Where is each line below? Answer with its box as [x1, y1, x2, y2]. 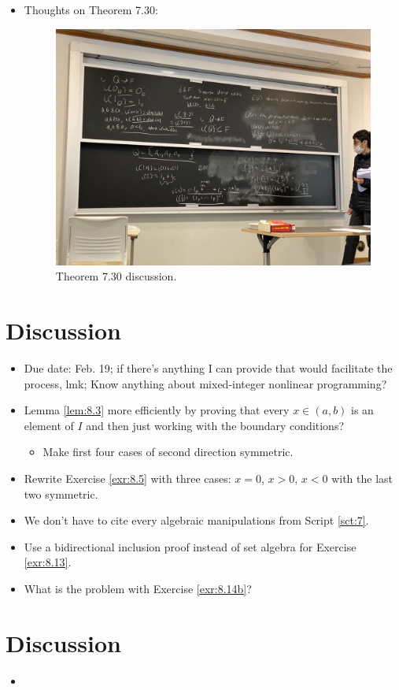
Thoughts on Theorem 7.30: [24, 2, 158, 17]
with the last [331, 470, 393, 487]
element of [24, 417, 74, 433]
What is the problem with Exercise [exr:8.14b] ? [24, 580, 252, 596]
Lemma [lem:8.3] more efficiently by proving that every [24, 402, 290, 418]
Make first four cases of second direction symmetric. [42, 443, 294, 460]
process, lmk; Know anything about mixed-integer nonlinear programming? [24, 375, 387, 391]
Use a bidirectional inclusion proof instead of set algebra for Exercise [24, 538, 357, 555]
